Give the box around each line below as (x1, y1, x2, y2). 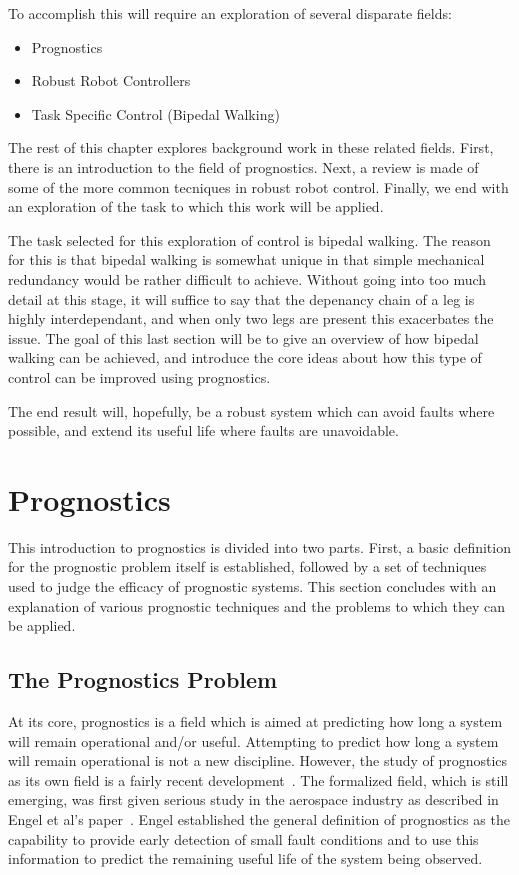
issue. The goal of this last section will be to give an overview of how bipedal (8, 327, 479, 348)
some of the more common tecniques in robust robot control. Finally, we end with (8, 176, 509, 197)
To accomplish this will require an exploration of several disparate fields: (8, 3, 452, 23)
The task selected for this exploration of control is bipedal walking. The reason (8, 229, 491, 250)
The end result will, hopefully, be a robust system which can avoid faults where (8, 400, 495, 421)
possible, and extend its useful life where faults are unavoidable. (8, 420, 399, 441)
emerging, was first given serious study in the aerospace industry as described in (8, 789, 499, 810)
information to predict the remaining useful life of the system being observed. (8, 848, 483, 869)
